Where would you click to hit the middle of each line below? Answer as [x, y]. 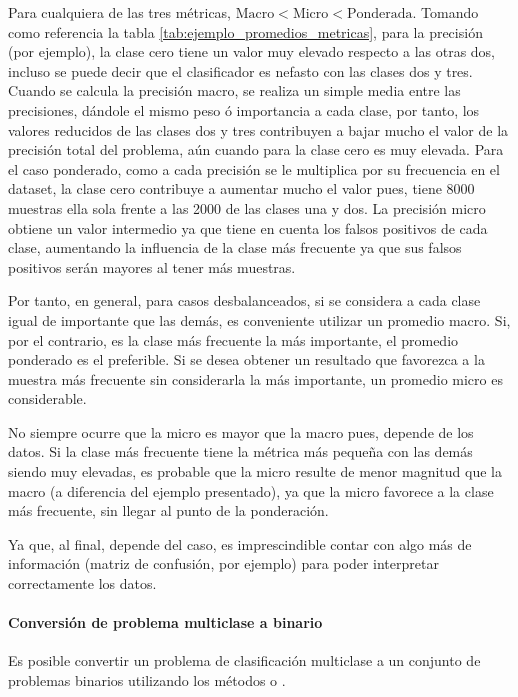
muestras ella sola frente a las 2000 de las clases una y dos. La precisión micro [247, 207]
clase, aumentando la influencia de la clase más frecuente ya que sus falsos [235, 247]
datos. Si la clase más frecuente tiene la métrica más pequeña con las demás [240, 451]
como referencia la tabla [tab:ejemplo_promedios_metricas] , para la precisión [245, 31]
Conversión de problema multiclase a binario [165, 622]
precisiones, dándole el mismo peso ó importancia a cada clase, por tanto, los [244, 109]
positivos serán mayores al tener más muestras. [152, 266]
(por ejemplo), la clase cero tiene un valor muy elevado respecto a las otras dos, [252, 51]
